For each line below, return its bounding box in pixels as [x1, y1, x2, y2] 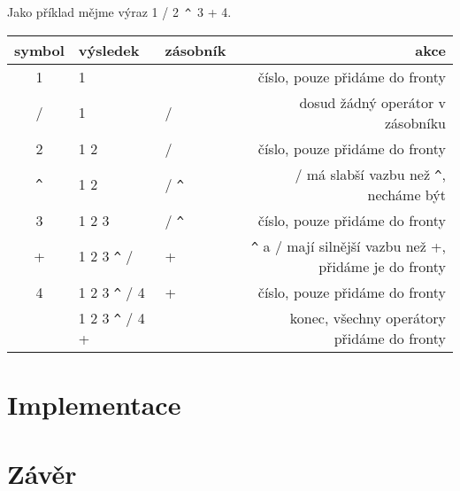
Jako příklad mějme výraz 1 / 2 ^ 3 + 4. [7, 3, 232, 20]
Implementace [7, 386, 181, 422]
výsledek [78, 39, 140, 60]
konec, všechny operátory [289, 307, 446, 328]
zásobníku [385, 112, 446, 133]
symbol [14, 39, 65, 60]
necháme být [367, 183, 446, 205]
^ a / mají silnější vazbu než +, [251, 235, 446, 256]
